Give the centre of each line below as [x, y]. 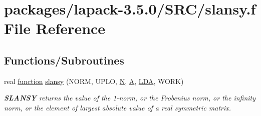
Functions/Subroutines [64, 60]
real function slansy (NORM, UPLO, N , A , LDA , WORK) [94, 81]
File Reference [55, 28]
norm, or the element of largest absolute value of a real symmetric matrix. [118, 107]
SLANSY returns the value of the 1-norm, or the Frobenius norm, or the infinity [130, 98]
